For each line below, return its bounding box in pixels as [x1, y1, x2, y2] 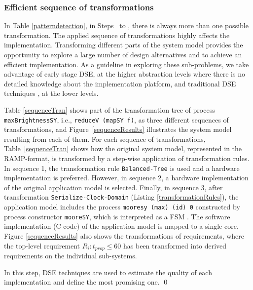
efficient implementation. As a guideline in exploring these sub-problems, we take [4, 59, 249, 69]
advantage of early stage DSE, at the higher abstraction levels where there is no [4, 69, 245, 79]
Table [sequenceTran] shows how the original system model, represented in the [4, 143, 242, 154]
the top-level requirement [4, 240, 80, 250]
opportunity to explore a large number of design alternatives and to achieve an [4, 49, 242, 59]
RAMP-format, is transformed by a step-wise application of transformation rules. [4, 153, 250, 163]
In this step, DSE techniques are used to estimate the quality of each [4, 267, 212, 277]
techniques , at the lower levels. [4, 88, 99, 98]
